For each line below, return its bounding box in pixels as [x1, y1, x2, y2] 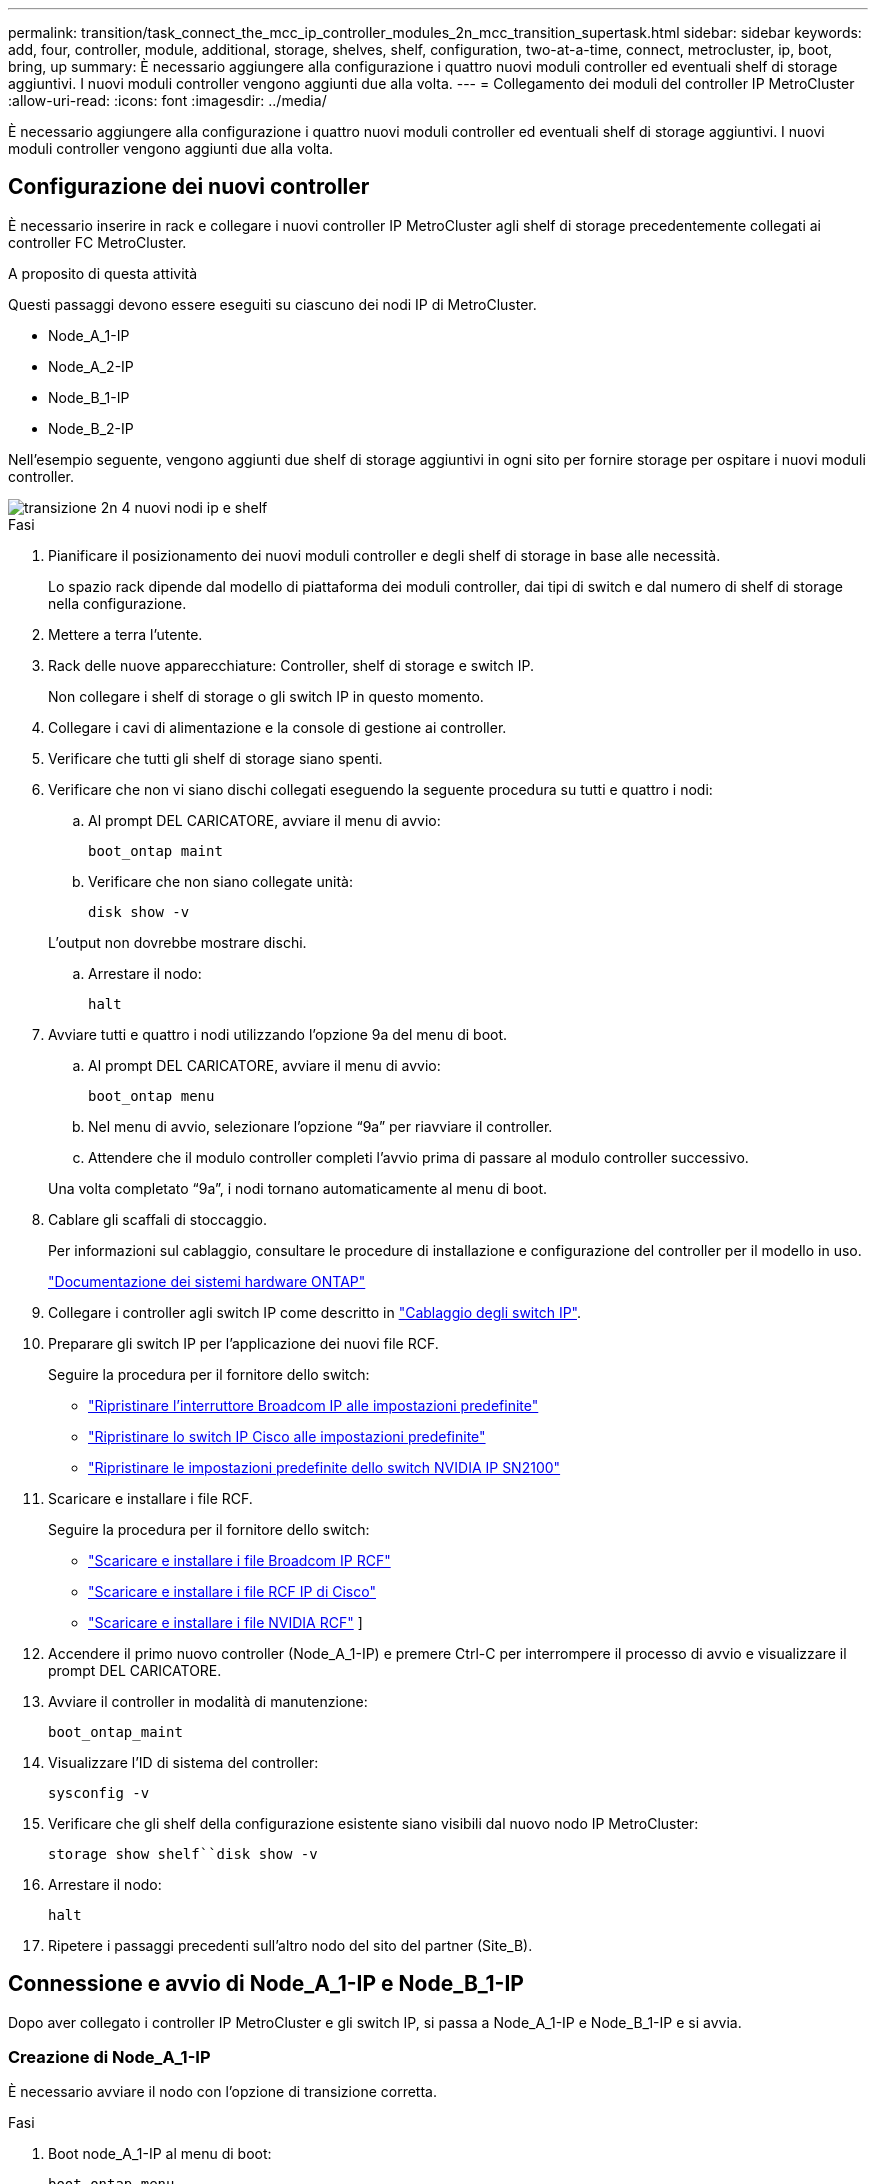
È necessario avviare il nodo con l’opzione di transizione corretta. [8, 2083, 437, 2101]
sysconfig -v [48, 1784, 150, 1801]
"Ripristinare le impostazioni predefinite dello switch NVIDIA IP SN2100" [88, 1458, 561, 1476]
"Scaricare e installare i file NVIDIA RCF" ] [88, 1613, 363, 1631]
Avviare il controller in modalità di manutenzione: [48, 1692, 368, 1710]
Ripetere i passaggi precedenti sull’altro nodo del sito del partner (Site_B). [48, 1936, 533, 1954]
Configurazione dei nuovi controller [8, 174, 370, 200]
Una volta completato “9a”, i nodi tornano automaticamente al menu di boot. [48, 1179, 548, 1197]
